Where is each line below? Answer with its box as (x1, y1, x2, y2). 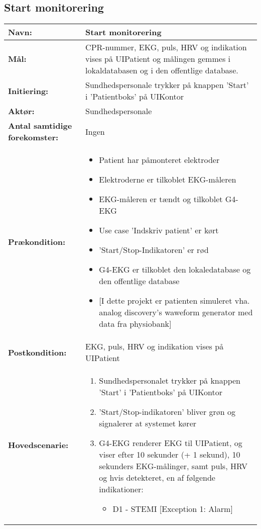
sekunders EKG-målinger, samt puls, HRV (99, 460, 247, 472)
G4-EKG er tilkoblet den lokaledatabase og (99, 263, 251, 276)
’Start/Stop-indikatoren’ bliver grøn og (99, 406, 236, 418)
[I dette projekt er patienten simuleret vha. (99, 295, 250, 307)
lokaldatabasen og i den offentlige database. (85, 64, 238, 76)
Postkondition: (8, 346, 67, 358)
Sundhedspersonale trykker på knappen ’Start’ (85, 79, 249, 91)
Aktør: (8, 105, 35, 117)
